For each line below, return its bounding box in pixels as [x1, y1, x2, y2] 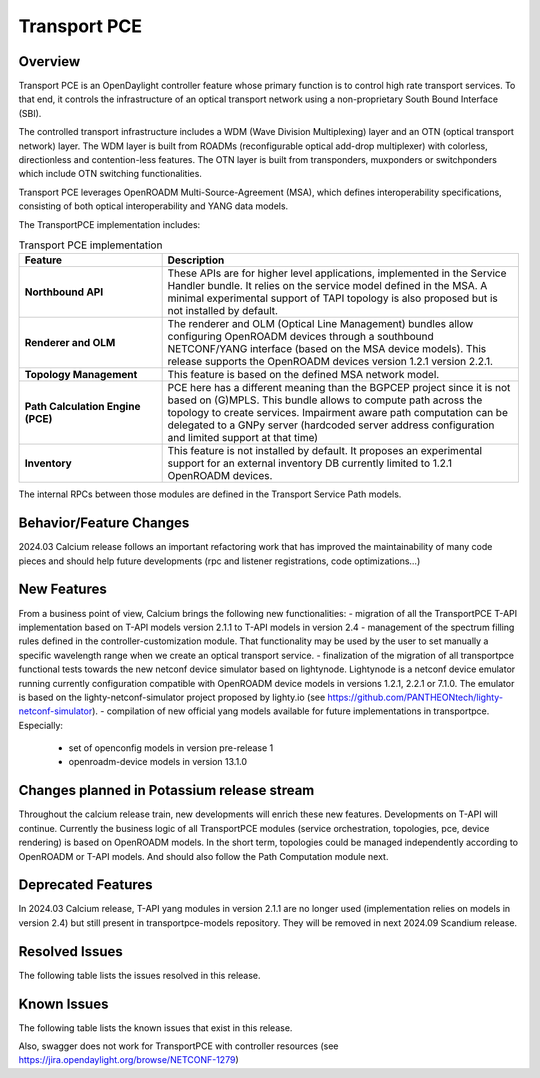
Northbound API [24, 285, 104, 299]
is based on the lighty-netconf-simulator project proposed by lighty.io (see [18, 691, 326, 703]
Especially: [18, 719, 64, 731]
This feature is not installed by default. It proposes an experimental [167, 444, 483, 458]
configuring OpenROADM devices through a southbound [167, 330, 434, 344]
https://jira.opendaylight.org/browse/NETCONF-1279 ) [18, 1054, 239, 1066]
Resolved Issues [18, 943, 124, 960]
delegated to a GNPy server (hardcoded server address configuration [167, 418, 495, 432]
